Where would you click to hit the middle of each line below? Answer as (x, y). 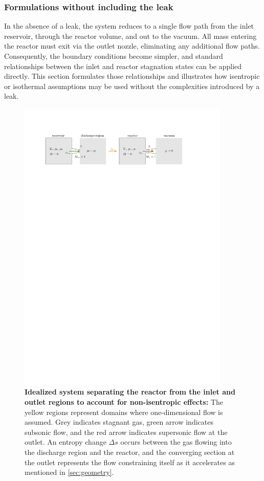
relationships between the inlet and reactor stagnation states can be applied (123, 66)
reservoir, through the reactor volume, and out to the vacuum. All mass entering (130, 36)
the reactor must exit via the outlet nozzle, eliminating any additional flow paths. (132, 46)
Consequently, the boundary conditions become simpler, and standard (114, 56)
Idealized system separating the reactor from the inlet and (130, 392)
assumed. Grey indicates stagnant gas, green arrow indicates (119, 422)
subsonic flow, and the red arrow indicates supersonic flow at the (126, 432)
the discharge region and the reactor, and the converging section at (130, 452)
